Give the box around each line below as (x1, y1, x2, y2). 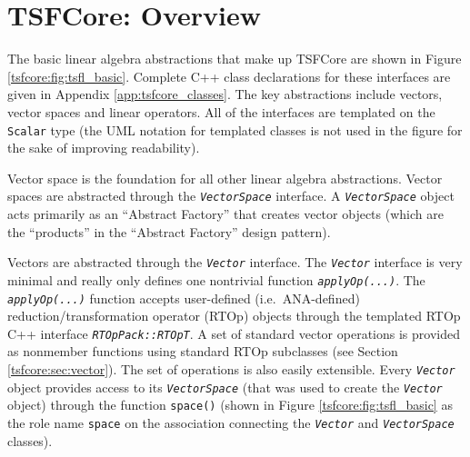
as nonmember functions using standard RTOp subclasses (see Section (7, 342, 398, 361)
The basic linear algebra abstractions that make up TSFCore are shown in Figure (7, 49, 462, 68)
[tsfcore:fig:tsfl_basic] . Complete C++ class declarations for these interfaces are (7, 66, 451, 85)
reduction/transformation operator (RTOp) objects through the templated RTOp (7, 306, 461, 325)
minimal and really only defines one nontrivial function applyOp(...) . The (7, 270, 425, 289)
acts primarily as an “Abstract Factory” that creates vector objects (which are (7, 204, 444, 223)
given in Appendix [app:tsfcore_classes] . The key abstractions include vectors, (7, 84, 443, 104)
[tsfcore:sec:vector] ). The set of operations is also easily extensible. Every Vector (7, 360, 455, 378)
